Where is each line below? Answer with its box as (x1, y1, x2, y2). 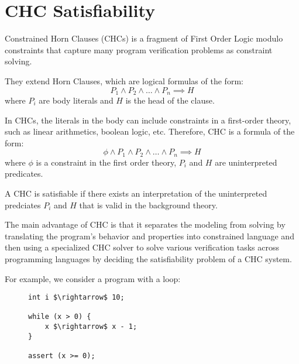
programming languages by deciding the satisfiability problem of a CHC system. (5, 252, 292, 265)
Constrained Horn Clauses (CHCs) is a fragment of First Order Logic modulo (5, 32, 283, 44)
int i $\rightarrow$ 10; (28, 293, 125, 302)
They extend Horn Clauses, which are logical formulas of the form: (5, 74, 243, 87)
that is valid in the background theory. (79, 198, 218, 211)
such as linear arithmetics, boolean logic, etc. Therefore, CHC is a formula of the (5, 125, 295, 138)
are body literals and (39, 94, 114, 106)
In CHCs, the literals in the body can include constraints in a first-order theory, (5, 114, 291, 126)
